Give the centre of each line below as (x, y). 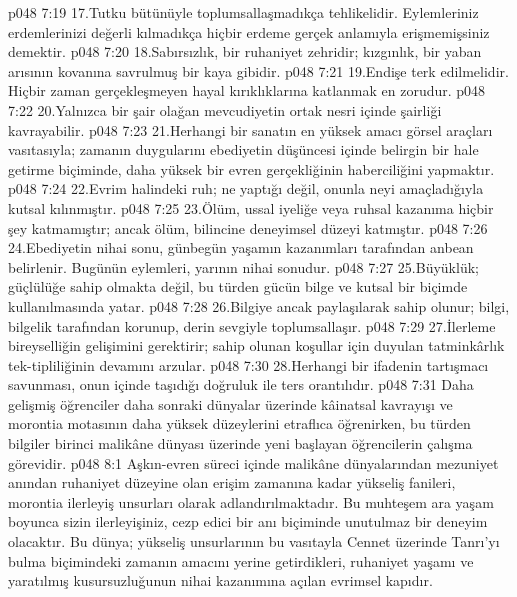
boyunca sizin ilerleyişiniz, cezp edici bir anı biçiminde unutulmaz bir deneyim (248, 521)
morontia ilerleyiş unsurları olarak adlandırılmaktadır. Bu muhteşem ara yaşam (251, 501)
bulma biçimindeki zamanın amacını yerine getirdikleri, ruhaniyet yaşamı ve (241, 560)
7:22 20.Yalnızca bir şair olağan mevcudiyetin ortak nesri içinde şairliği (225, 109)
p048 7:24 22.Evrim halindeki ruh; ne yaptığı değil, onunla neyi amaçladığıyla (246, 188)
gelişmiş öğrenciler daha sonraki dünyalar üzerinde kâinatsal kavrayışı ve (230, 403)
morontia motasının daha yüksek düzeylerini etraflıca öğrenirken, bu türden (239, 423)
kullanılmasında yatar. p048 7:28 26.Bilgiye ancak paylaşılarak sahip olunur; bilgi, (259, 305)
